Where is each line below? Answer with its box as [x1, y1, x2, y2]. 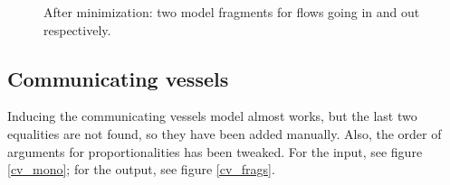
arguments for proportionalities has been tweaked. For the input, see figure [7, 142, 423, 161]
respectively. [43, 20, 111, 39]
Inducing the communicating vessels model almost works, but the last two [7, 106, 417, 125]
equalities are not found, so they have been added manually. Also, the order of [7, 124, 442, 143]
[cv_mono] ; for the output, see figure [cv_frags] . [7, 160, 275, 179]
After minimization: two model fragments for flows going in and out [43, 3, 420, 21]
